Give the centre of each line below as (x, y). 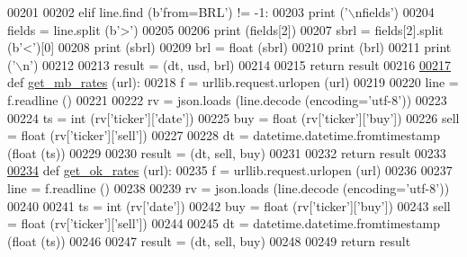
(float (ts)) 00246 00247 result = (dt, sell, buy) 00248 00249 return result (209, 240)
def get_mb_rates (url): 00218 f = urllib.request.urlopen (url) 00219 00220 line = (233, 82)
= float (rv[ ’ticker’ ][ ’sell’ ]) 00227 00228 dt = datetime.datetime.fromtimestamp (224, 135)
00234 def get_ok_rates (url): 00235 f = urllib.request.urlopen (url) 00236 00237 (230, 170)
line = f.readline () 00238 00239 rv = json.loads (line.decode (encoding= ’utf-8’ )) (229, 187)
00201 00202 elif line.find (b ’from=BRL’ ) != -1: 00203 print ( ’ (178, 12)
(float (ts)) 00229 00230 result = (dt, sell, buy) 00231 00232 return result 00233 (227, 152)
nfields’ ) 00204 (395, 12)
